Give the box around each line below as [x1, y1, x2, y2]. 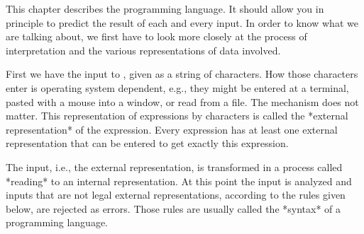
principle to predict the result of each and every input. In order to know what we [6, 15, 358, 30]
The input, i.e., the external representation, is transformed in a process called [6, 159, 343, 174]
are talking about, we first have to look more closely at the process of [6, 29, 307, 44]
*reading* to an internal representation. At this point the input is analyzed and [6, 173, 352, 188]
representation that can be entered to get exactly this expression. [6, 136, 289, 151]
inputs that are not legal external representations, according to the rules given [6, 187, 346, 202]
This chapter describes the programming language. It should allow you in [6, 1, 324, 16]
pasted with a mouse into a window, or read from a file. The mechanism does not [6, 94, 359, 109]
